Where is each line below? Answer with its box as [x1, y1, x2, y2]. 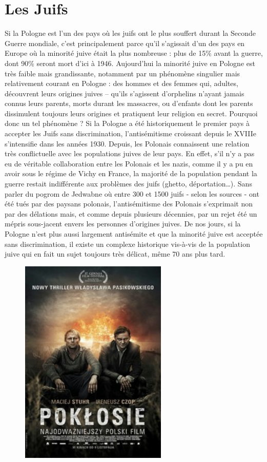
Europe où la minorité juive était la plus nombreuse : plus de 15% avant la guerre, [5, 48, 263, 58]
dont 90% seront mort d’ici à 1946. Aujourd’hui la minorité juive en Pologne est [5, 57, 255, 68]
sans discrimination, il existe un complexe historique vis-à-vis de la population [5, 238, 250, 249]
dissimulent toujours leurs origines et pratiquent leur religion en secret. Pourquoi [5, 108, 258, 118]
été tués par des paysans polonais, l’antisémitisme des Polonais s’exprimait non [5, 198, 253, 209]
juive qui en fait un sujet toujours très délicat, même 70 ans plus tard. [5, 248, 225, 259]
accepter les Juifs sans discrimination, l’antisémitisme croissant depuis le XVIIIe [5, 128, 257, 139]
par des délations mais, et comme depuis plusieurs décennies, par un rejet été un [5, 208, 257, 219]
